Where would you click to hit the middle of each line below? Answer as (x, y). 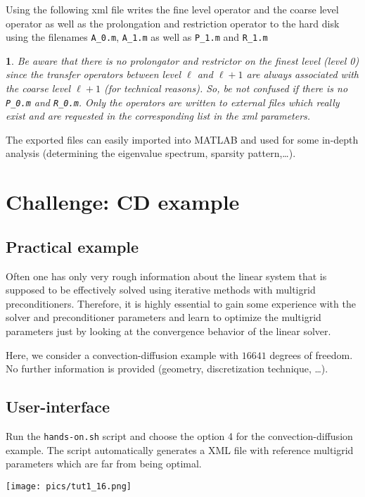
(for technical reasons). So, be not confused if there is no (226, 88)
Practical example (72, 246)
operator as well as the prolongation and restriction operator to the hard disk (173, 23)
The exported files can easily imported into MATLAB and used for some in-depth (182, 139)
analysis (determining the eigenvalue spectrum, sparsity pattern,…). (151, 153)
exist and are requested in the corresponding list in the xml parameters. (158, 116)
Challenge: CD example (123, 202)
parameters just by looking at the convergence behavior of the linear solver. (168, 331)
